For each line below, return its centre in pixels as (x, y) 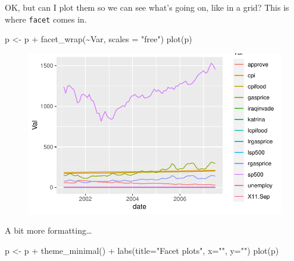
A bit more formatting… (49, 230)
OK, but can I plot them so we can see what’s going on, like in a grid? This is (147, 7)
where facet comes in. (46, 19)
